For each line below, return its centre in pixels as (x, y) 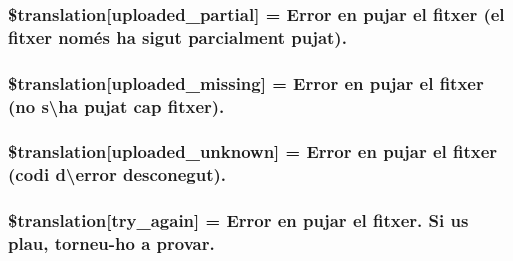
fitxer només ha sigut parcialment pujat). (177, 36)
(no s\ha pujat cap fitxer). (116, 105)
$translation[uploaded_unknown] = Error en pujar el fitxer (253, 151)
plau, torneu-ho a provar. (111, 243)
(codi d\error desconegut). (117, 174)
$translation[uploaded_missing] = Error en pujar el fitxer (246, 82)
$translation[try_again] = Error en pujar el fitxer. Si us (238, 220)
